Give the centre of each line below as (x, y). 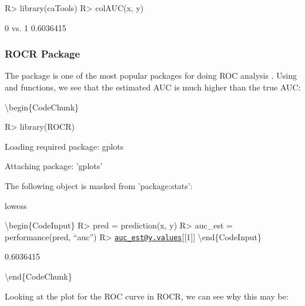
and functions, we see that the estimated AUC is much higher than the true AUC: (153, 87)
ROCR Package (43, 54)
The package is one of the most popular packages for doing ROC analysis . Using (151, 75)
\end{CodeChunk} (38, 276)
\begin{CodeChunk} (42, 107)
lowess (16, 205)
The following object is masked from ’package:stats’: (99, 185)
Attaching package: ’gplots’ (54, 166)
